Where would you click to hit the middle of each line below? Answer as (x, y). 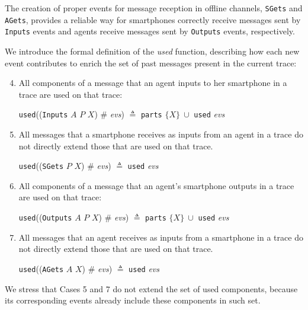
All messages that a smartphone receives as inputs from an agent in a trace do (161, 134)
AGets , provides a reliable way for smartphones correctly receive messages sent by (153, 19)
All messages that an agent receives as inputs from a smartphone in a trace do (161, 237)
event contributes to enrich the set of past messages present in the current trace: (151, 63)
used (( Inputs (43, 114)
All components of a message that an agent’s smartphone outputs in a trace (156, 185)
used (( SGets (41, 166)
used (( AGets (41, 268)
